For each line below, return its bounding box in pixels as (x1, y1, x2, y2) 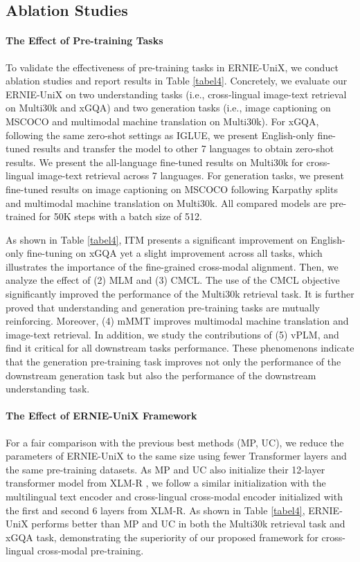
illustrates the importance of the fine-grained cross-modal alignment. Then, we (6, 259, 339, 273)
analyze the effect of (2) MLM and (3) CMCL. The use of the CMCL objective (6, 273, 340, 287)
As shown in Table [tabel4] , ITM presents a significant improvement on (6, 232, 308, 246)
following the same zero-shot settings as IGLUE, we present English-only (6, 127, 314, 142)
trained (6, 209, 36, 224)
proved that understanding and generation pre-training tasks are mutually (6, 300, 320, 314)
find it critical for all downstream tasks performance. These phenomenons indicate (6, 341, 354, 355)
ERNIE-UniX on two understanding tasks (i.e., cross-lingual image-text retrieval (6, 87, 347, 101)
